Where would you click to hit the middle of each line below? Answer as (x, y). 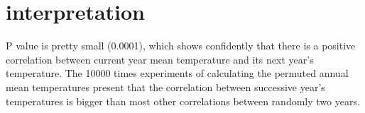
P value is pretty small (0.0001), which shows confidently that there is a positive (181, 46)
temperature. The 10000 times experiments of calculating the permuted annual (177, 73)
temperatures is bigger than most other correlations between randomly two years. (183, 101)
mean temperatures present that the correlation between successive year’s (165, 87)
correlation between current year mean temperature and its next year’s (160, 59)
